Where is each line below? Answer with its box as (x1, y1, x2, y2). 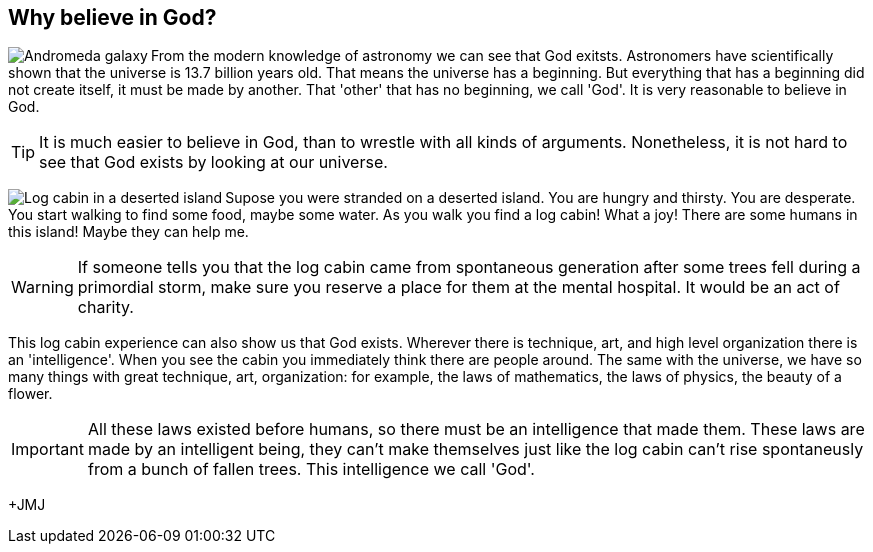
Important (11, 439, 84, 460)
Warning (11, 277, 74, 298)
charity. (77, 297, 134, 318)
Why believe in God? (8, 5, 217, 30)
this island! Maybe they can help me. (8, 223, 249, 241)
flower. (8, 385, 53, 403)
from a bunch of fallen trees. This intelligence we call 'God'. (87, 459, 535, 480)
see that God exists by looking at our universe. (39, 152, 388, 173)
